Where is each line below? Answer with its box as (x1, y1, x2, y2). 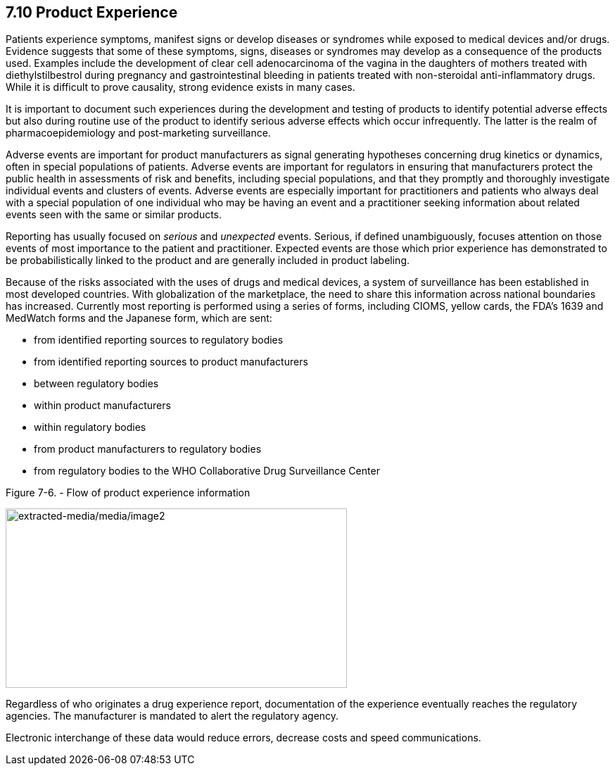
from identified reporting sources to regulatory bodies (34, 334, 284, 346)
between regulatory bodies (34, 377, 159, 390)
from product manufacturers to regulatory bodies (34, 443, 262, 456)
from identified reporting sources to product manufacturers (34, 356, 308, 368)
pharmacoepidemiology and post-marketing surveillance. (6, 127, 271, 139)
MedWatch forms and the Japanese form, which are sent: (6, 312, 272, 325)
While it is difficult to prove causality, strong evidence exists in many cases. (6, 81, 355, 94)
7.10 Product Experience (6, 4, 178, 21)
